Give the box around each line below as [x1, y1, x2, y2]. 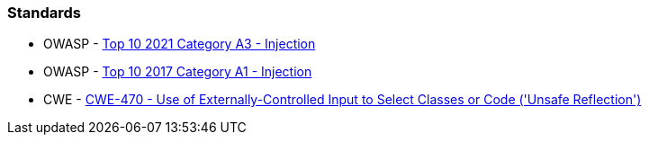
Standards [7, 4, 82, 22]
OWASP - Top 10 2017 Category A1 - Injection [43, 64, 312, 80]
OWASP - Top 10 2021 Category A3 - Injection [43, 36, 316, 52]
